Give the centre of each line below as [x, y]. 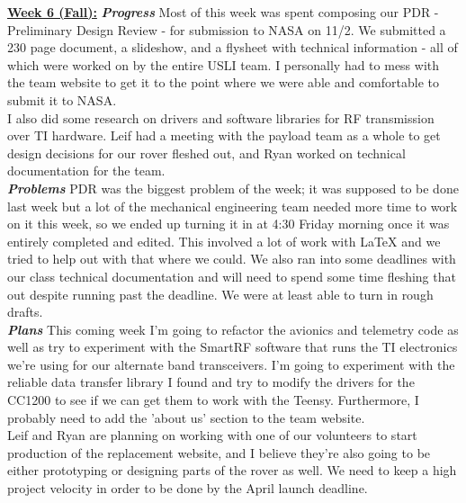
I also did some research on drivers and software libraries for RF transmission [221, 117]
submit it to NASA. [62, 99]
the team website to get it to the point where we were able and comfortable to [224, 82]
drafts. [25, 312]
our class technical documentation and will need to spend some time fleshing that [232, 276]
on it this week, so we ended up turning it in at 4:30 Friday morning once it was [229, 224]
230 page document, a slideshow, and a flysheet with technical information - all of [233, 47]
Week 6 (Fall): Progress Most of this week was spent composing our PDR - [223, 12]
